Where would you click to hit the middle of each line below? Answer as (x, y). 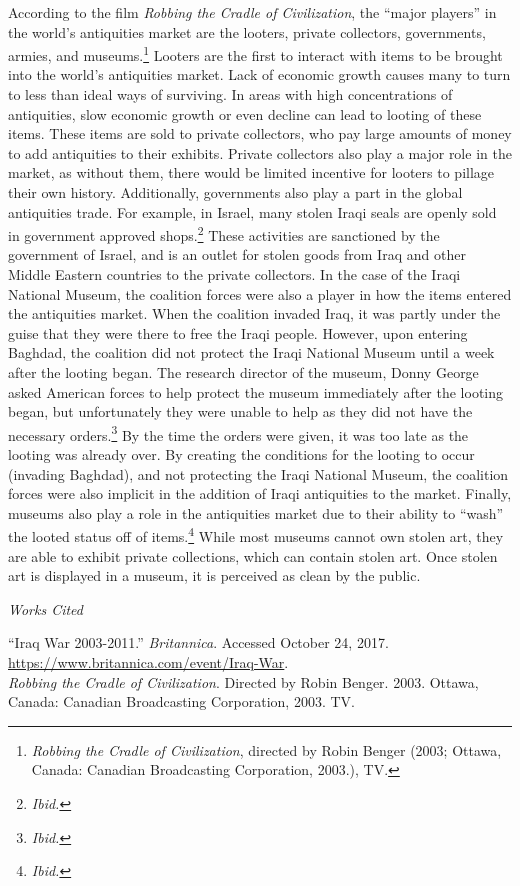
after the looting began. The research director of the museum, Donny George (243, 372)
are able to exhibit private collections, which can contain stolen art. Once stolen (253, 555)
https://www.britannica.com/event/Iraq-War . (148, 662)
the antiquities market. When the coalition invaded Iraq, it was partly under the (254, 313)
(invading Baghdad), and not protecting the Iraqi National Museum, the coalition (258, 473)
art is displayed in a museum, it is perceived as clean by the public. (214, 575)
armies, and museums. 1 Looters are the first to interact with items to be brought (255, 53)
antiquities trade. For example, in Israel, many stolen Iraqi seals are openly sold (252, 211)
